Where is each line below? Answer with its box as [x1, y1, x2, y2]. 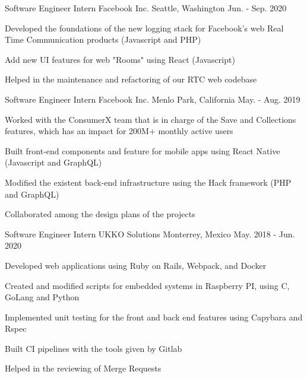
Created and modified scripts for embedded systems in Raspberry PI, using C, [5, 279, 290, 291]
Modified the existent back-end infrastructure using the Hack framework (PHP [5, 176, 292, 188]
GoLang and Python [5, 291, 80, 303]
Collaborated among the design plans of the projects [5, 208, 195, 220]
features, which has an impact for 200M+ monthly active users [5, 125, 233, 137]
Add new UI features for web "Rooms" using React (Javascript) [5, 53, 235, 65]
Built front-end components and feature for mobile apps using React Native [5, 144, 280, 157]
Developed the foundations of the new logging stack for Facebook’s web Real [5, 21, 284, 34]
